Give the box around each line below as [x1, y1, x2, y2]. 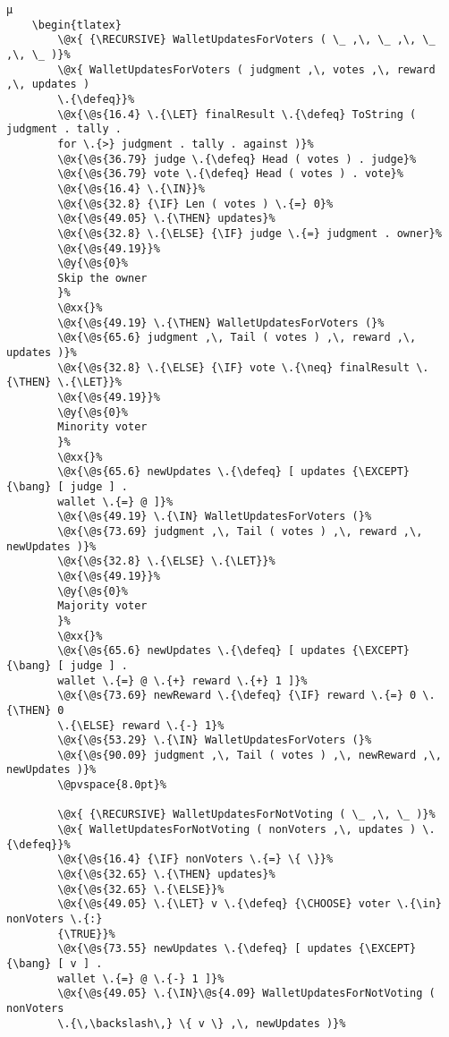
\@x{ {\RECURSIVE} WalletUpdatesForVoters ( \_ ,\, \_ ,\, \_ [57, 33, 436, 47]
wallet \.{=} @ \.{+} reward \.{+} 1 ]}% [57, 674, 308, 687]
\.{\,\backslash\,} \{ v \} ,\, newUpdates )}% [57, 1016, 346, 1030]
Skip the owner [57, 271, 148, 285]
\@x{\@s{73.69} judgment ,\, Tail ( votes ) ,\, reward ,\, [57, 524, 423, 538]
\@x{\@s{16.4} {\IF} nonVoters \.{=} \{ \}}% [57, 853, 334, 866]
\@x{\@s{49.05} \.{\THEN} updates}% [57, 212, 275, 225]
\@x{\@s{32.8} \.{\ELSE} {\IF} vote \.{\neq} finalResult [57, 361, 411, 374]
